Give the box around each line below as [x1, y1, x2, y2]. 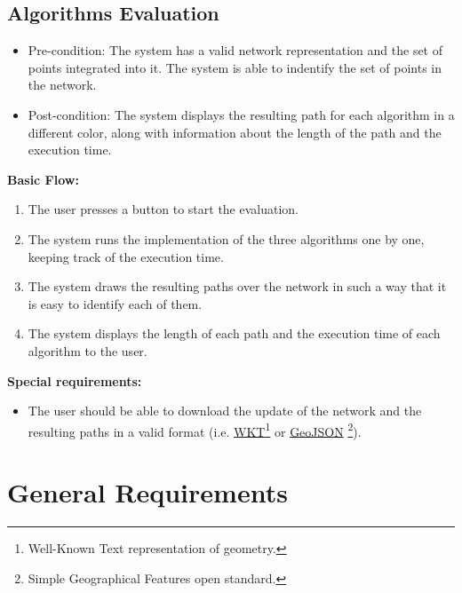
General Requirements [7, 474, 288, 510]
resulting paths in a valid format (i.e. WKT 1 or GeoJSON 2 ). [28, 419, 362, 440]
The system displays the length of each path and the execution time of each [28, 324, 441, 343]
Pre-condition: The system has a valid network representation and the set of [28, 41, 443, 59]
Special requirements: [7, 371, 142, 390]
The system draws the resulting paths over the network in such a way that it [28, 277, 447, 296]
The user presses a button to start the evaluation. [28, 200, 299, 218]
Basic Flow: [7, 170, 79, 188]
